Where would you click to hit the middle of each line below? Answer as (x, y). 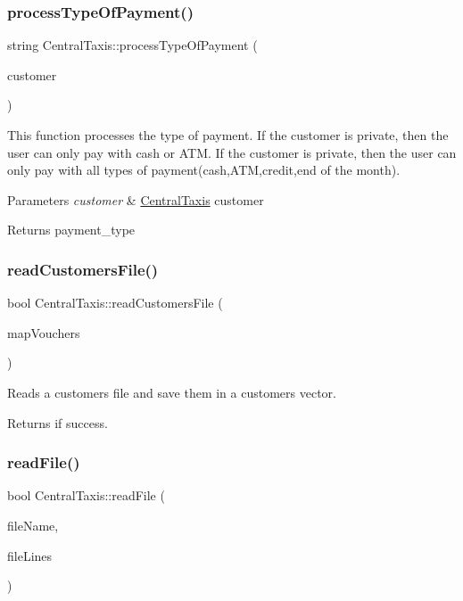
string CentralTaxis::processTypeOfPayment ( (132, 45)
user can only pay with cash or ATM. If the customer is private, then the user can (232, 152)
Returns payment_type (71, 230)
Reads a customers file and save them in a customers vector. (172, 392)
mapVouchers (44, 332)
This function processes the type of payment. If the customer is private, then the (228, 135)
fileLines (30, 555)
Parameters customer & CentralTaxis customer (136, 199)
